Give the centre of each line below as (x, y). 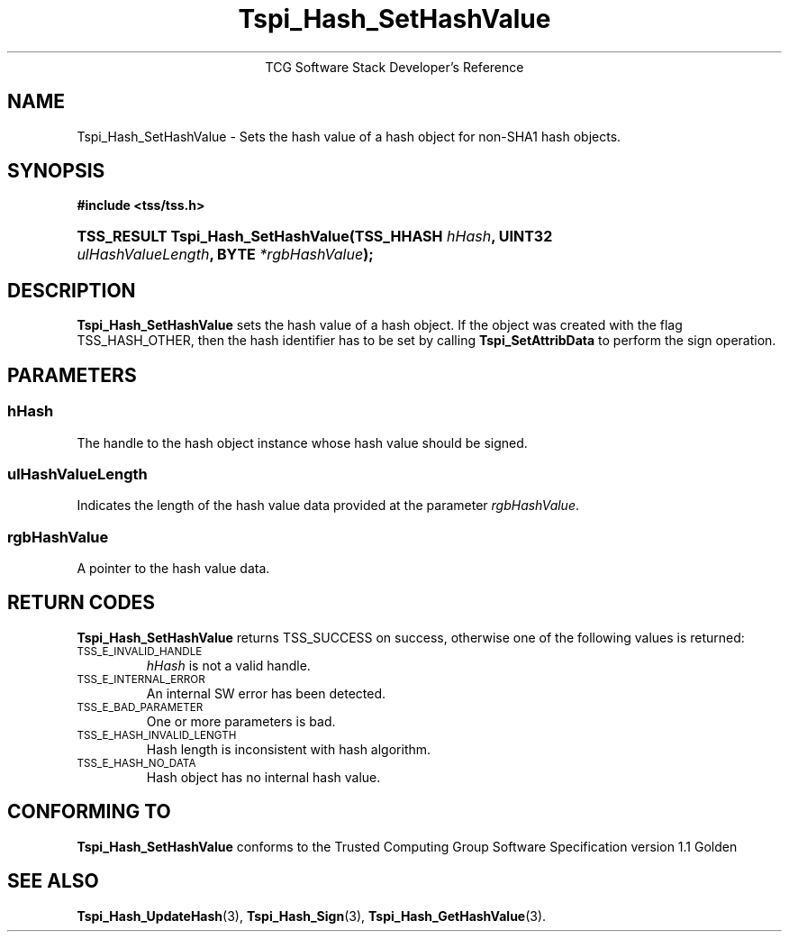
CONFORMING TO (89, 812)
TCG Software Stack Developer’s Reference (394, 67)
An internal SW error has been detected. (266, 693)
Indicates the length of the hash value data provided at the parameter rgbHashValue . (328, 506)
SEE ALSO (53, 881)
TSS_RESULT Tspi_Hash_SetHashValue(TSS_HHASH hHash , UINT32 (315, 237)
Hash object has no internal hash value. (263, 777)
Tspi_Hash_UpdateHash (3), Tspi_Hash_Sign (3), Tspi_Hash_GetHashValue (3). (312, 916)
